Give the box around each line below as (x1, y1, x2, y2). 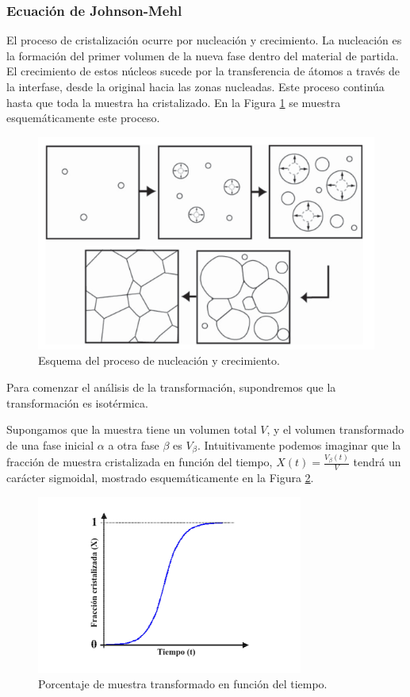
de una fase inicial (6, 436, 94, 453)
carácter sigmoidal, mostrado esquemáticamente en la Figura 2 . (6, 469, 314, 485)
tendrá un (353, 454, 401, 470)
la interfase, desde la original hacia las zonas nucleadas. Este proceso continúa (6, 79, 385, 94)
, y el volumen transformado (266, 421, 404, 438)
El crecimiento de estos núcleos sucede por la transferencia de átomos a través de (6, 63, 400, 79)
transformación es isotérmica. (6, 394, 148, 411)
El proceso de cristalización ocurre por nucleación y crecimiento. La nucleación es (6, 32, 402, 48)
